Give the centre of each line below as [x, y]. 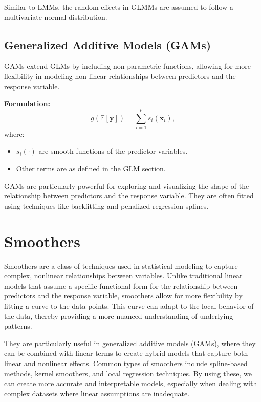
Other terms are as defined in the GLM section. [91, 168]
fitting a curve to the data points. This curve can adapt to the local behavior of [129, 305]
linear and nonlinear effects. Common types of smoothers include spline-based [126, 363]
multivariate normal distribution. [56, 17]
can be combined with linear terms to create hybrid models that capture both [126, 353]
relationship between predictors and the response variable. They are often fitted [129, 196]
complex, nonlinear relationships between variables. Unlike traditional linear [123, 276]
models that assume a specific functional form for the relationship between [121, 285]
